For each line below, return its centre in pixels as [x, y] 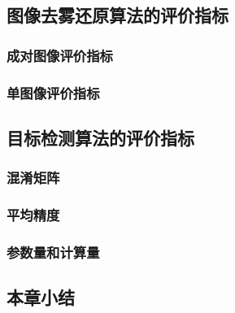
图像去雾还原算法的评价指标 [117, 15]
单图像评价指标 [53, 92]
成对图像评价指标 [60, 55]
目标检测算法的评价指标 [100, 137]
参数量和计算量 [53, 252]
